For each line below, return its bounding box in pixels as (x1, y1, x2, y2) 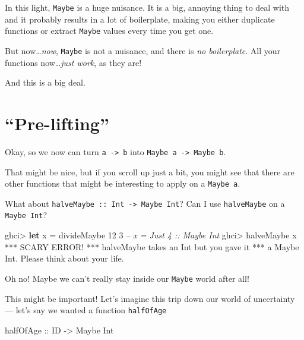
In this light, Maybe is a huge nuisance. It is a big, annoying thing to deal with (5, 1, 290, 13)
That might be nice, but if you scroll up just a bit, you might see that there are (5, 165, 294, 178)
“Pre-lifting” (5, 111, 109, 135)
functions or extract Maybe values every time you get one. (5, 24, 214, 37)
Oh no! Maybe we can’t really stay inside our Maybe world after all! (5, 272, 249, 284)
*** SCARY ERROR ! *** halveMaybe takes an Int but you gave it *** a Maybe (5, 240, 299, 253)
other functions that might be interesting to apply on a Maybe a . (5, 177, 240, 190)
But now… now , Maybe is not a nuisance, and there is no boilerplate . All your (5, 44, 281, 56)
